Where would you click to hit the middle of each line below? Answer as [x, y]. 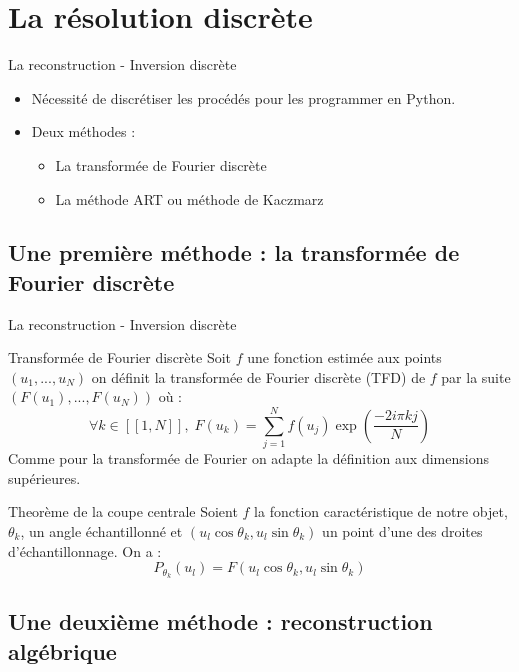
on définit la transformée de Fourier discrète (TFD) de [258, 376]
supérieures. [44, 477]
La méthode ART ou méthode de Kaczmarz [189, 198]
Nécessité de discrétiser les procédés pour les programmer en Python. [243, 97]
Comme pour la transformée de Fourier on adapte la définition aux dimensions [248, 458]
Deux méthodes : [83, 131]
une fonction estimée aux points [344, 357]
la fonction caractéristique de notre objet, [381, 511]
